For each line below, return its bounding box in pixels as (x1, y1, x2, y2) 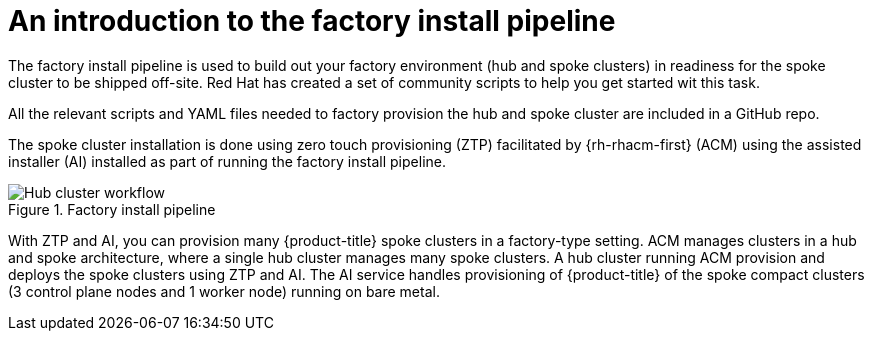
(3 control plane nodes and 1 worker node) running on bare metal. (8, 282, 440, 300)
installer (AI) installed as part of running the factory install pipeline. (8, 152, 446, 170)
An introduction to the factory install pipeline (8, 4, 616, 38)
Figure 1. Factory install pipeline (8, 200, 216, 218)
